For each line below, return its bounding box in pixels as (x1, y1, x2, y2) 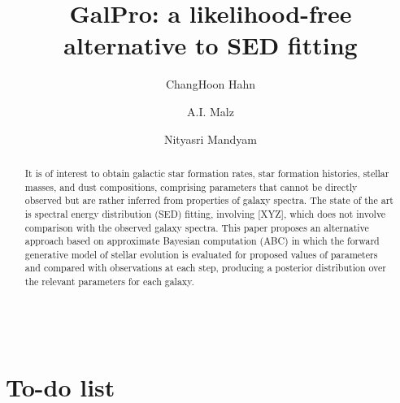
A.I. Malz (187, 102, 234, 119)
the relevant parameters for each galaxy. (24, 275, 194, 288)
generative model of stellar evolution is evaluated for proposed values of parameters (24, 247, 378, 261)
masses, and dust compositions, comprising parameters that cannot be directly (24, 180, 358, 193)
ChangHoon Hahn (165, 76, 256, 93)
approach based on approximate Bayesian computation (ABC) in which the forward (24, 234, 380, 248)
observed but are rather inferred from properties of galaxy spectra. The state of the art (24, 193, 393, 207)
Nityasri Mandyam (163, 130, 258, 147)
